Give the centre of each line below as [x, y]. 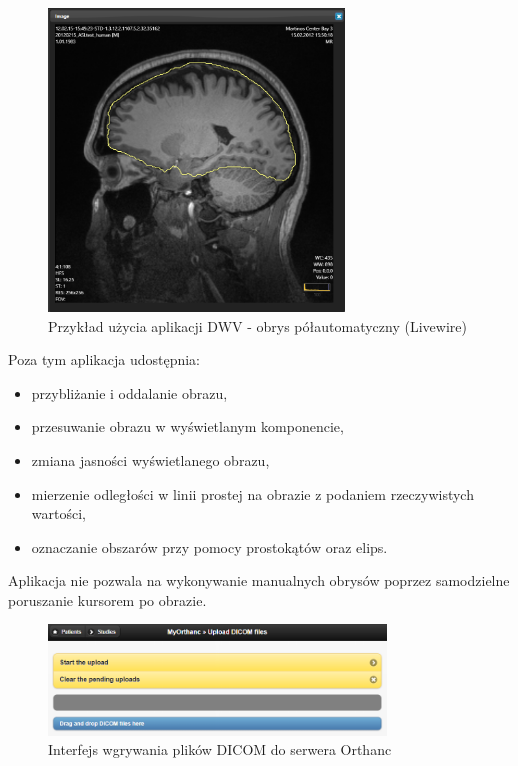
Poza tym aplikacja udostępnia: [104, 359]
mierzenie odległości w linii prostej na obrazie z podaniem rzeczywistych [252, 493]
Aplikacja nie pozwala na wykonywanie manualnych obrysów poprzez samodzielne [259, 580]
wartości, [58, 513]
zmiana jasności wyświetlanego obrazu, [150, 459]
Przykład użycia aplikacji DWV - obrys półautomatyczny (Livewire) [257, 325]
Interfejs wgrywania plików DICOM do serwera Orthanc [220, 749]
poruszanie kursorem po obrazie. [107, 599]
